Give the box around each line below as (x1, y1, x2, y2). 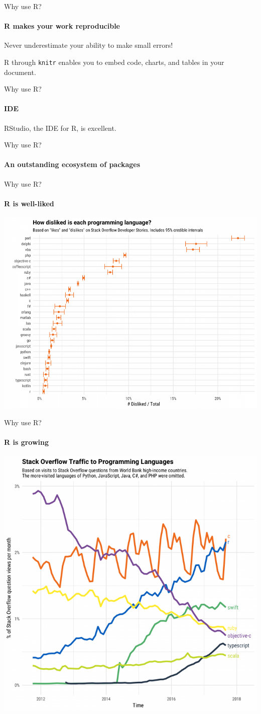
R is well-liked (4, 198, 54, 208)
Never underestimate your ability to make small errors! (4, 40, 173, 50)
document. (4, 66, 36, 77)
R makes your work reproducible (4, 21, 120, 31)
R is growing (4, 436, 49, 447)
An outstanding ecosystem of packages (4, 159, 140, 170)
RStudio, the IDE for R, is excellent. (4, 122, 116, 133)
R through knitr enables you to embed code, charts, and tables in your (4, 56, 224, 67)
